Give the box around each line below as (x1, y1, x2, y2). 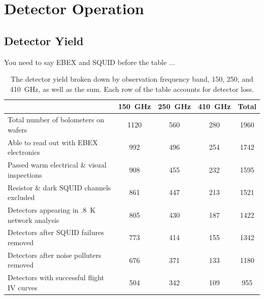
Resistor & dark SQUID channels (8, 182, 111, 192)
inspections (8, 169, 42, 180)
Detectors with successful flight (8, 272, 104, 283)
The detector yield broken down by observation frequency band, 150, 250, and (11, 74, 253, 84)
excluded (8, 192, 35, 203)
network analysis (8, 214, 59, 225)
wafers (8, 124, 27, 135)
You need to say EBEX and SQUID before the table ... (4, 56, 175, 67)
